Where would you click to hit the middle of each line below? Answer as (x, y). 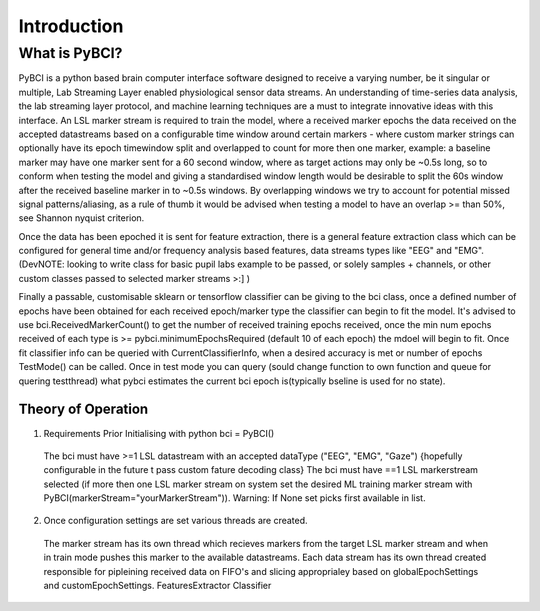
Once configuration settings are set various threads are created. (176, 521)
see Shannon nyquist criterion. (81, 218)
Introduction (71, 26)
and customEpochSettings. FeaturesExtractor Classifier (157, 586)
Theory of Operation (83, 409)
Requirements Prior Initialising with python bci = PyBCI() (159, 433)
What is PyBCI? (70, 53)
